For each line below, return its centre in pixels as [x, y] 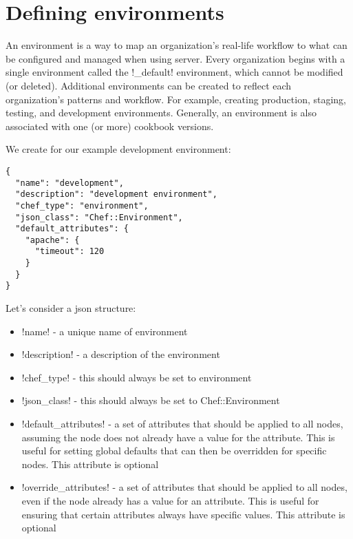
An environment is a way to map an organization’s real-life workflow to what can [176, 45]
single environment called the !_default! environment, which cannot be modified [174, 72]
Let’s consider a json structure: [71, 308]
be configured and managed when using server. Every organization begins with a [175, 58]
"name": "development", [69, 183]
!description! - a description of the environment [121, 354]
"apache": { [52, 240]
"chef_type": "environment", [82, 205]
